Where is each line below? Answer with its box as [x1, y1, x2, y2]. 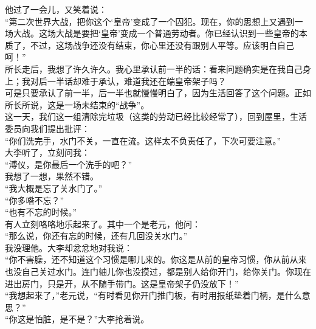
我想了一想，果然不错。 [5, 170, 98, 182]
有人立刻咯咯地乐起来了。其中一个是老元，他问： [5, 217, 201, 230]
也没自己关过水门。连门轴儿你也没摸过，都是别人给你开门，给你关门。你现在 [5, 265, 311, 278]
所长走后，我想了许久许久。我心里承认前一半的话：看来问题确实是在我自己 [5, 62, 303, 75]
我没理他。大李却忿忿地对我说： [5, 241, 132, 254]
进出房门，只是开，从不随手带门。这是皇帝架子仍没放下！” [5, 277, 239, 289]
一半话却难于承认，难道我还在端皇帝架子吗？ [47, 74, 226, 87]
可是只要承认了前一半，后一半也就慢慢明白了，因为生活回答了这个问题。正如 [5, 86, 311, 99]
